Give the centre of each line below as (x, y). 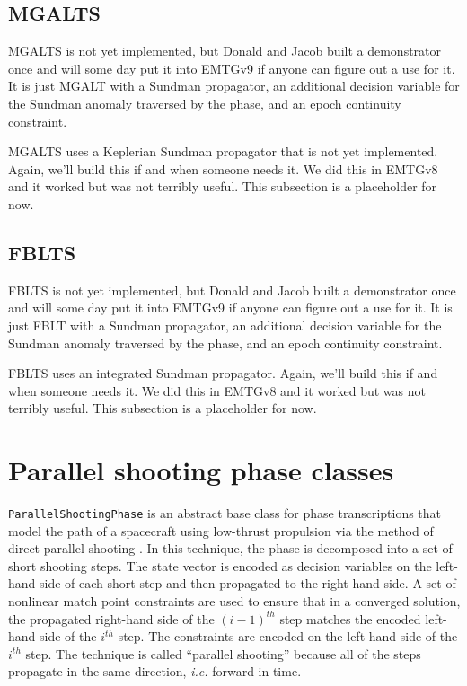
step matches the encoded (350, 618)
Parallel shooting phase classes (201, 470)
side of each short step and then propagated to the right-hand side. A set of (248, 583)
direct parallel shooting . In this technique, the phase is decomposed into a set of (230, 548)
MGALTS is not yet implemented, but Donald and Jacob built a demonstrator (225, 51)
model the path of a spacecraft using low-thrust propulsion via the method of (221, 530)
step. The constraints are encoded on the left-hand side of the (288, 636)
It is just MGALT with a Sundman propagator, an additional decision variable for (234, 86)
